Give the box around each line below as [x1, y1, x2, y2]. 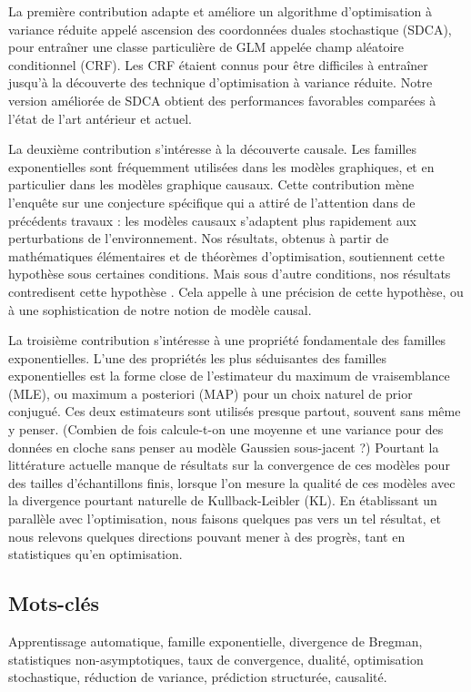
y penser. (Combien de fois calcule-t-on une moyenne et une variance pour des [8, 420, 444, 439]
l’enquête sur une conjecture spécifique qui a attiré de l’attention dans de [8, 192, 416, 211]
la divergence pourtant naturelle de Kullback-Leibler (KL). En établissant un [8, 491, 437, 510]
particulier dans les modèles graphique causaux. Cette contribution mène [8, 175, 415, 194]
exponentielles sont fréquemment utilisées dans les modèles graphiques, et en [8, 157, 435, 176]
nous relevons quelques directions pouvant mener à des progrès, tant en [8, 526, 406, 545]
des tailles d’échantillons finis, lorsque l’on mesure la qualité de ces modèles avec [8, 473, 456, 492]
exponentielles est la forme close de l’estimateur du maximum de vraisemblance [8, 366, 450, 385]
